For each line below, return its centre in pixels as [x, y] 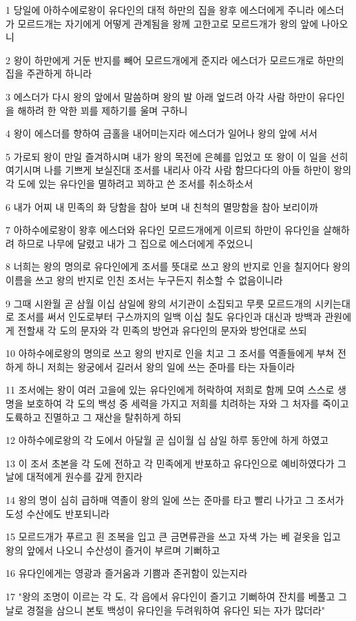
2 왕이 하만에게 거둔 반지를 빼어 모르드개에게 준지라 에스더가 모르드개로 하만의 [175, 60]
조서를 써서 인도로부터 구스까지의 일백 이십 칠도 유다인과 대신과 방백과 [169, 317]
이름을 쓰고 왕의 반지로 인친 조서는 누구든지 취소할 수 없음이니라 [144, 279]
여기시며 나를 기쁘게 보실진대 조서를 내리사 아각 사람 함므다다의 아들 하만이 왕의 [179, 170]
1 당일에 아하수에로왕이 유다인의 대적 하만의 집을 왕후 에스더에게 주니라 [160, 10]
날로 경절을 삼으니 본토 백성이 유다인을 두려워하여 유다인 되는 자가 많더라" [166, 610]
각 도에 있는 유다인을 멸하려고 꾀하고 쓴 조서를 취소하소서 [129, 183]
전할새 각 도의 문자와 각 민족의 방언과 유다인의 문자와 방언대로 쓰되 [162, 330]
